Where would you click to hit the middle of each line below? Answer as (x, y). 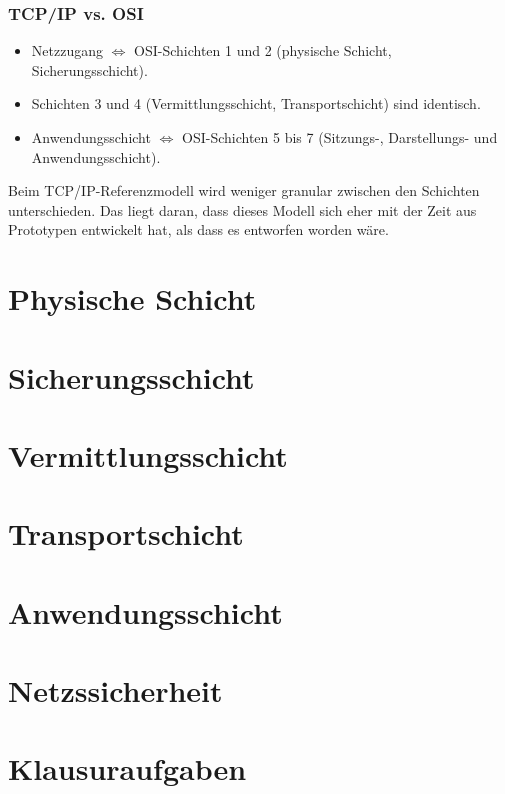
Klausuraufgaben (127, 768)
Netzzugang (67, 50)
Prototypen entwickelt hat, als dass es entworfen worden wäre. (198, 229)
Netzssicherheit (115, 690)
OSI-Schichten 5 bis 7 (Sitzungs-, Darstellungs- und (340, 137)
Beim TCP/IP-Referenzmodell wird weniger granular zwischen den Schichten (244, 190)
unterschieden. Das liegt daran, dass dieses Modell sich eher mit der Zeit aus (242, 209)
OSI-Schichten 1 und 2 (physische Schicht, (263, 50)
